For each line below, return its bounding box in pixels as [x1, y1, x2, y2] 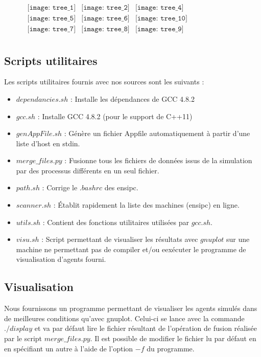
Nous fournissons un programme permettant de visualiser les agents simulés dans [4, 303, 257, 314]
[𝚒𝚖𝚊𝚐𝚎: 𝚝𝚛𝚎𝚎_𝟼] [81, 15, 130, 23]
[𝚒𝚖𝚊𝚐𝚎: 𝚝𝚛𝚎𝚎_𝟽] [27, 26, 76, 33]
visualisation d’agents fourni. [16, 254, 106, 264]
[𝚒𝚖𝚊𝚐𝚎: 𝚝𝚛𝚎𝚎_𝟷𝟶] [135, 15, 187, 23]
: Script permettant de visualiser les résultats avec [41, 234, 198, 244]
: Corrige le [42, 182, 78, 193]
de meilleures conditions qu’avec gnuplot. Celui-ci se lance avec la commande [4, 313, 245, 323]
